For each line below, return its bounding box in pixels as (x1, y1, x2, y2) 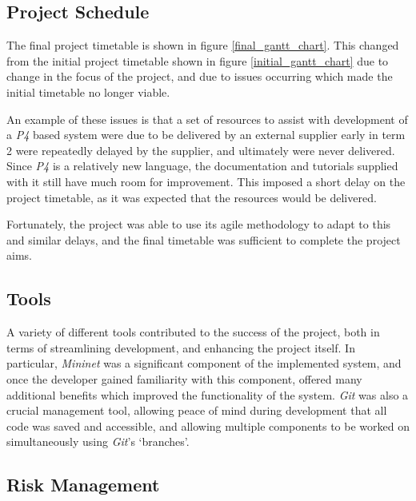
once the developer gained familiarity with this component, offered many (6, 370, 362, 387)
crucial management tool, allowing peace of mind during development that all (6, 402, 387, 419)
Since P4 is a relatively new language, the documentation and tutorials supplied (6, 157, 398, 174)
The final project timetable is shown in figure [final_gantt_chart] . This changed (6, 37, 399, 54)
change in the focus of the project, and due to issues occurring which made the (6, 68, 393, 85)
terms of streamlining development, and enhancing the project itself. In (6, 339, 355, 356)
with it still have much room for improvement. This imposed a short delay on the (6, 173, 406, 189)
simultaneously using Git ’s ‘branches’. (6, 433, 190, 450)
